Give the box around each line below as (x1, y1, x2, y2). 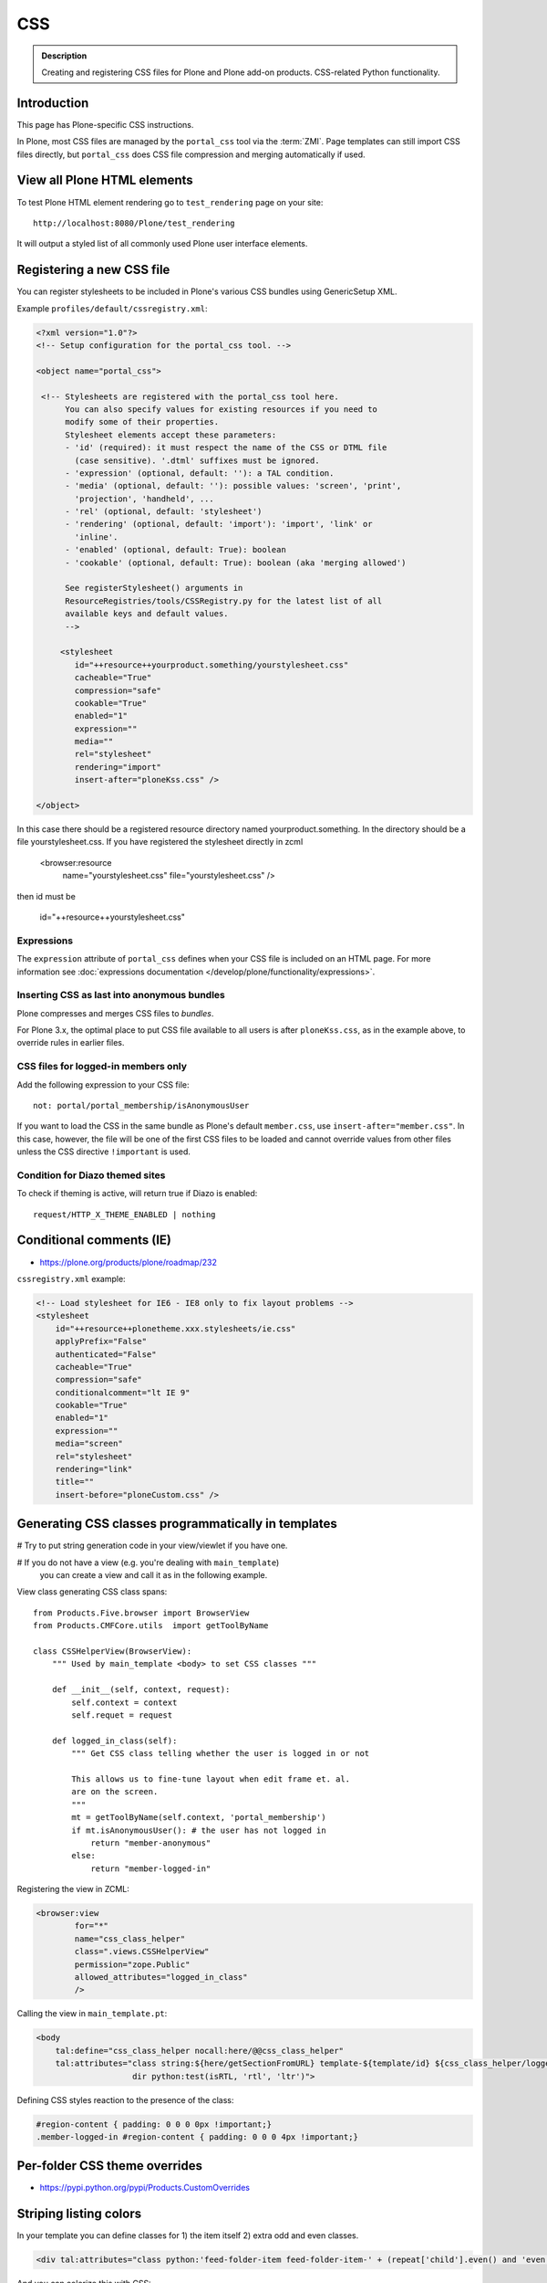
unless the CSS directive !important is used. (16, 1146, 191, 1157)
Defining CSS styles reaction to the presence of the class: (16, 2094, 234, 2105)
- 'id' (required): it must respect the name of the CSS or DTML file (65, 443, 387, 453)
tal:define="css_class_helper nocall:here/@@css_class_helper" (55, 2046, 345, 2056)
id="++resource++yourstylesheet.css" (39, 911, 186, 922)
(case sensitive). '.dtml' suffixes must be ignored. (74, 455, 320, 466)
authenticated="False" (55, 1349, 157, 1360)
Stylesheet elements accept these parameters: (65, 429, 277, 440)
